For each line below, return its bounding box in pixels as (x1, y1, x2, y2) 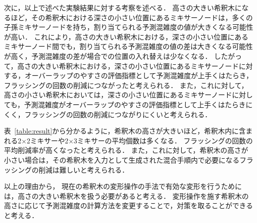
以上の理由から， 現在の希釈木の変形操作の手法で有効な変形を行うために (4, 181, 242, 191)
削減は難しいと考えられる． (38, 164, 129, 175)
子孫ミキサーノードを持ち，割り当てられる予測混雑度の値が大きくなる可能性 (4, 22, 254, 32)
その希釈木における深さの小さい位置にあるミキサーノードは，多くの (31, 12, 253, 22)
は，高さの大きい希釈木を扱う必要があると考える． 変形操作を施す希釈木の (4, 190, 249, 201)
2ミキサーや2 (26, 135, 68, 145)
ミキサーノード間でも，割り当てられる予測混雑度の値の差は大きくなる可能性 (4, 41, 253, 51)
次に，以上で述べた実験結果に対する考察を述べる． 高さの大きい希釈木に (4, 2, 242, 12)
